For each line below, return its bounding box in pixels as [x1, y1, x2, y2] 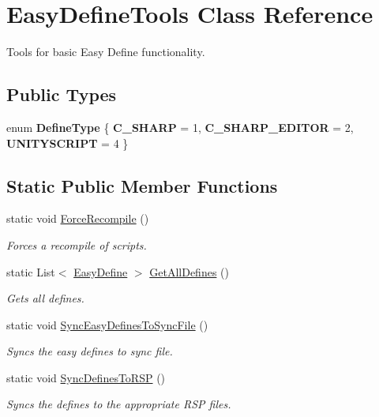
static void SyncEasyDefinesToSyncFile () [6, 316, 208, 332]
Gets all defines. [6, 290, 84, 306]
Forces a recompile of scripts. [6, 236, 147, 253]
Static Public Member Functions [6, 173, 278, 197]
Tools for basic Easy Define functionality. [6, 43, 205, 60]
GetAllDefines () [149, 263, 229, 280]
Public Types [6, 82, 117, 107]
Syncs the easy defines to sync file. [6, 343, 173, 359]
